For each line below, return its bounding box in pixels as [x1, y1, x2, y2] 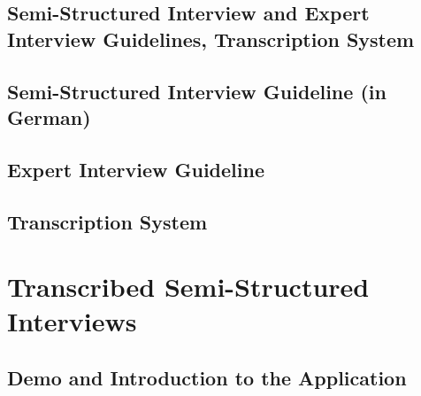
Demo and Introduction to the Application [7, 363, 407, 391]
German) [7, 103, 91, 130]
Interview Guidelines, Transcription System [7, 25, 415, 52]
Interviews [7, 303, 137, 339]
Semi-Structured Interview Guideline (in [7, 77, 387, 105]
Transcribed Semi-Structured [7, 268, 370, 305]
